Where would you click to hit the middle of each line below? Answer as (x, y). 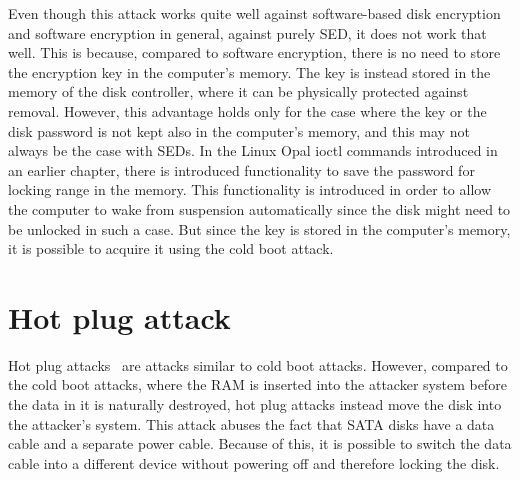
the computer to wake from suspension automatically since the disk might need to (259, 208)
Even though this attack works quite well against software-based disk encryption (254, 13)
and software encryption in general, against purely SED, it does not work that (247, 32)
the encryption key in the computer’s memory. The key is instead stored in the (249, 71)
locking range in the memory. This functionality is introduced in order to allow (249, 189)
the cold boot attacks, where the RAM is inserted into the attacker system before (257, 384)
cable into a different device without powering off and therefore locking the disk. (254, 462)
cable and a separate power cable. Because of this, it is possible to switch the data (260, 443)
